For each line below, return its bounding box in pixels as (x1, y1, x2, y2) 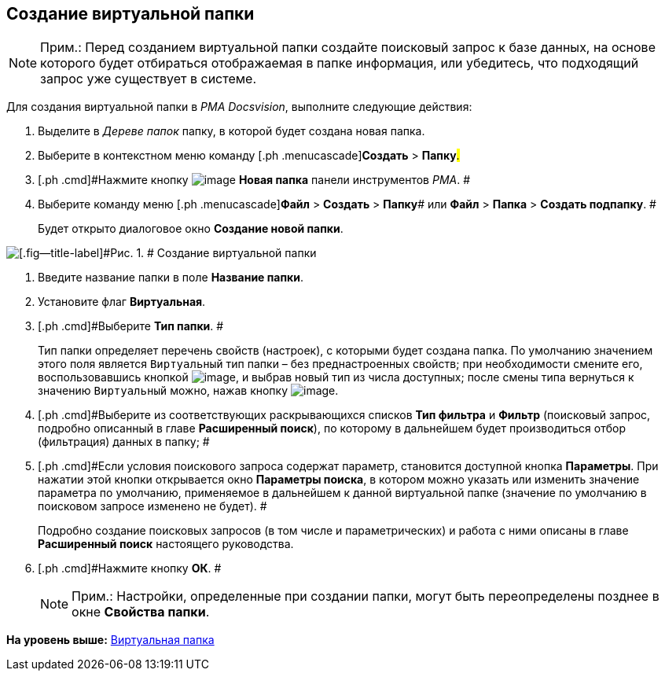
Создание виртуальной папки (6, 4, 255, 24)
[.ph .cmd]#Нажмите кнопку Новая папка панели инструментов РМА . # (38, 173, 471, 187)
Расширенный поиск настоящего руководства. (38, 537, 294, 551)
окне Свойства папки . (72, 604, 210, 620)
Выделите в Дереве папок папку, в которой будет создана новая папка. (38, 124, 425, 138)
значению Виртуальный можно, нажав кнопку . (38, 384, 339, 398)
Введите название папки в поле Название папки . (38, 270, 303, 285)
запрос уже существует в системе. (40, 71, 257, 87)
